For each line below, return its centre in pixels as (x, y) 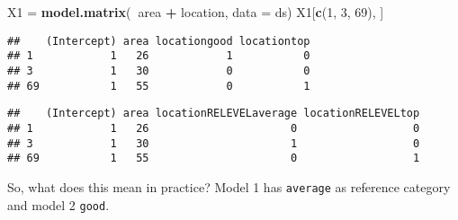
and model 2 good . (58, 204)
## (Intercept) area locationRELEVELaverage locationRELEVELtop (214, 114)
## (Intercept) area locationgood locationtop (159, 41)
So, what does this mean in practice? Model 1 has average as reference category (229, 186)
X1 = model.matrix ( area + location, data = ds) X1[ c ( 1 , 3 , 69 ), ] (196, 12)
